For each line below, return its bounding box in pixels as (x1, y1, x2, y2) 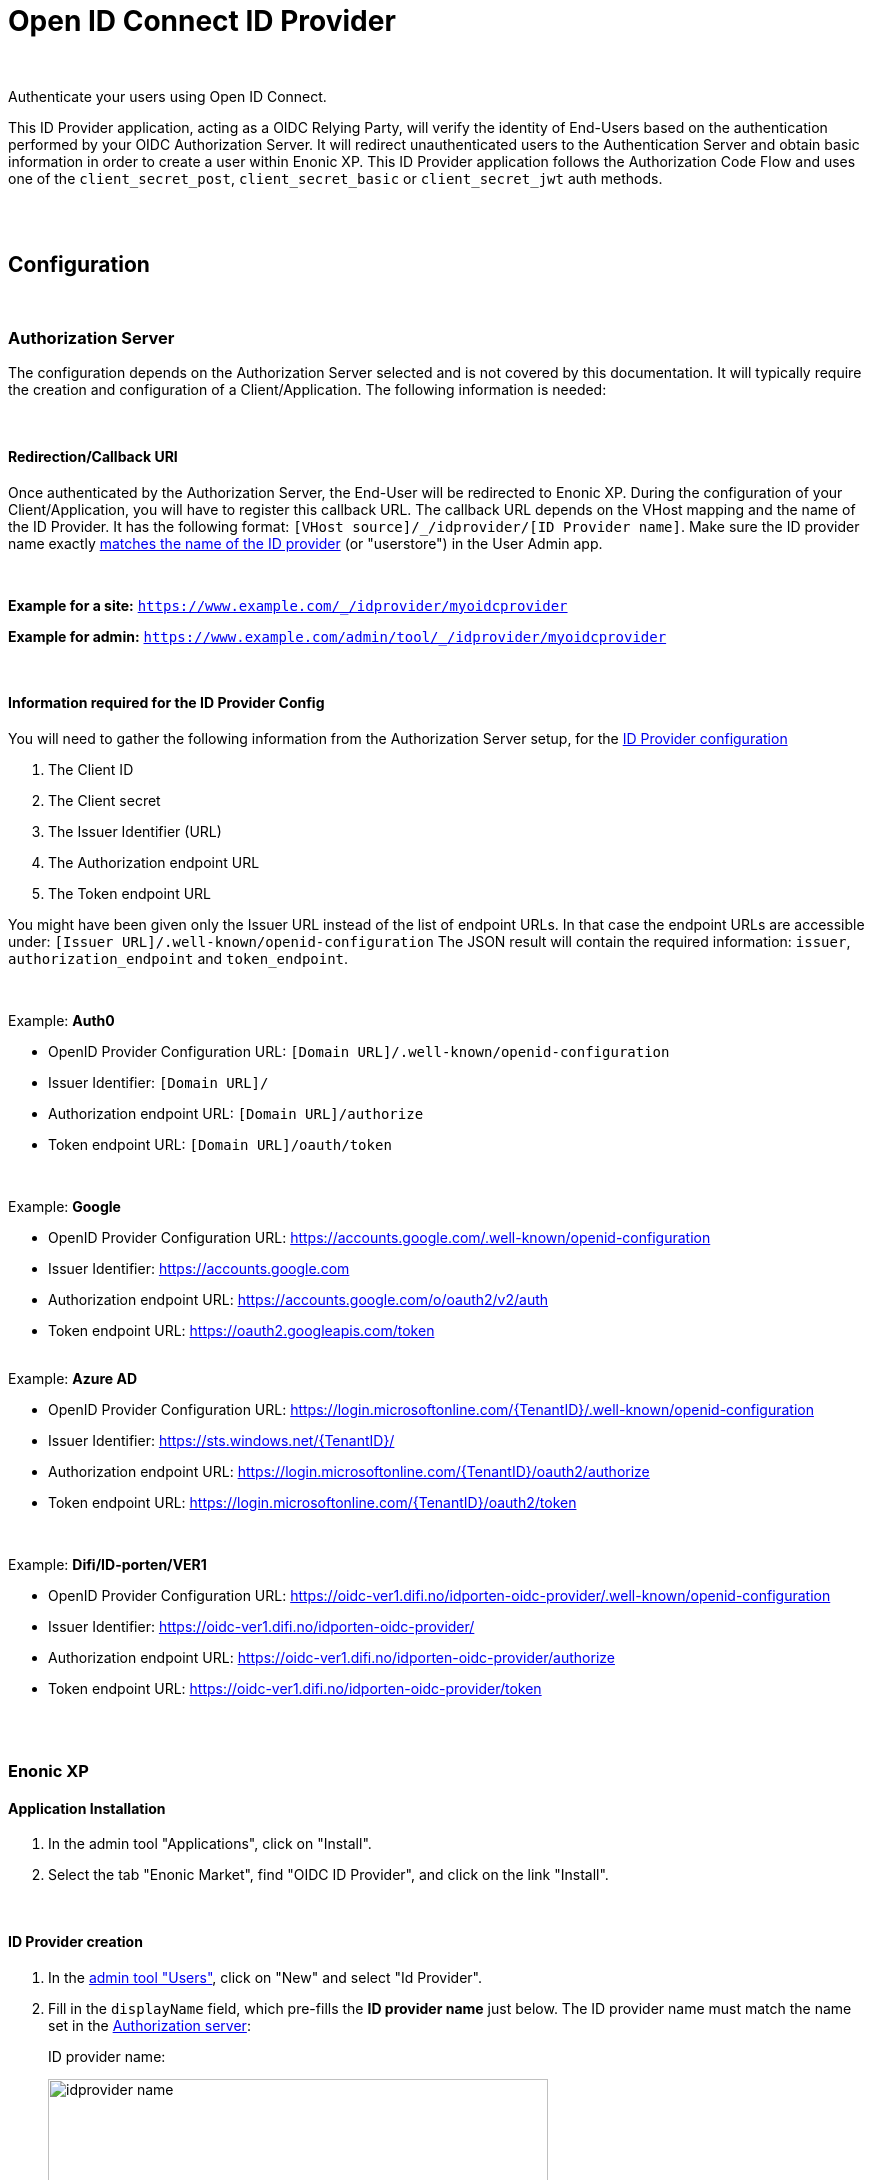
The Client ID (48, 760, 134, 778)
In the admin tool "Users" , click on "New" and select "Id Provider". (48, 1968, 483, 1986)
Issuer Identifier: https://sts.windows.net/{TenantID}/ (48, 1431, 395, 1449)
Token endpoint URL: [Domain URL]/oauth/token (48, 1135, 392, 1153)
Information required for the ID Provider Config (8, 694, 325, 712)
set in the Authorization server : (48, 2016, 251, 2034)
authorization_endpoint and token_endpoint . (8, 949, 349, 967)
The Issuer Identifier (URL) (48, 822, 222, 840)
